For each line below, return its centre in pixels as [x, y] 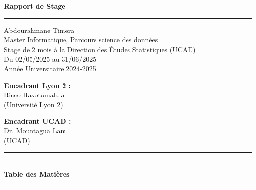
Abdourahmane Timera [39, 30]
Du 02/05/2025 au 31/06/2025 [50, 59]
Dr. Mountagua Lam [35, 130]
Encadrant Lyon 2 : [38, 85]
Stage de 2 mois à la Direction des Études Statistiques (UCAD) [100, 49]
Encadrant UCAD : [38, 121]
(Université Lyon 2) [33, 104]
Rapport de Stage [35, 6]
